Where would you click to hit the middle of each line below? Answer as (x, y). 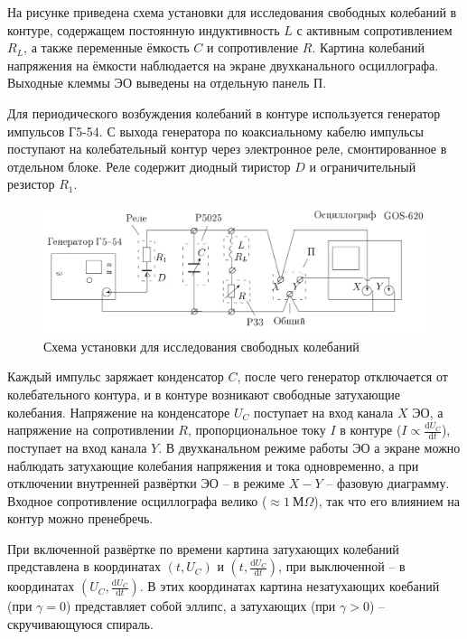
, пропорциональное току (257, 430)
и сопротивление (253, 47)
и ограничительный (363, 166)
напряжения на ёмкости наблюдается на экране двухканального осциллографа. (223, 65)
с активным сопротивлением (374, 29)
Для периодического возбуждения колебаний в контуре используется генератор (224, 113)
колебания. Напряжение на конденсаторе (119, 412)
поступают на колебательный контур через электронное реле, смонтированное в (227, 149)
